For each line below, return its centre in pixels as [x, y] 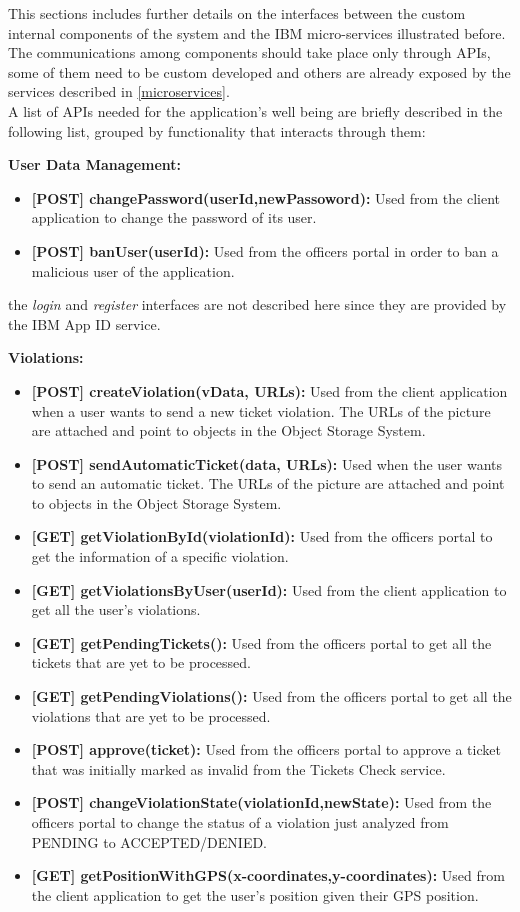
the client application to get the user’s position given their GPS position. [255, 894]
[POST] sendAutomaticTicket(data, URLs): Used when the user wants [267, 463]
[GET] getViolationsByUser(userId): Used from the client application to [269, 589]
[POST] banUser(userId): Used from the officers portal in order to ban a [265, 250]
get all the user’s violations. [116, 609]
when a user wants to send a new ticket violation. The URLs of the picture [261, 410]
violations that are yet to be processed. [151, 715]
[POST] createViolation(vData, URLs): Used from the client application [269, 390]
